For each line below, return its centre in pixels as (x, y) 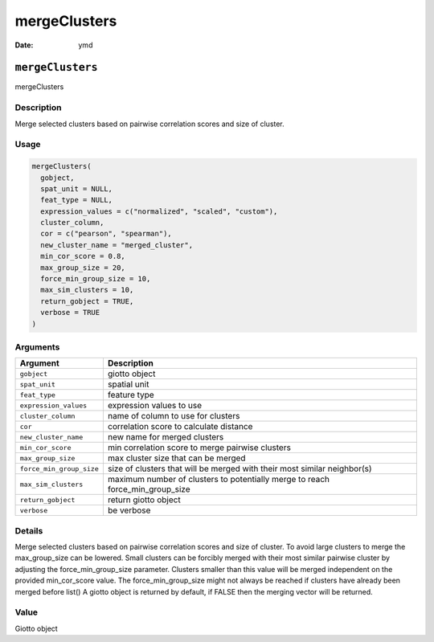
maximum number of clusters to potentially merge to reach (218, 480)
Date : (24, 45)
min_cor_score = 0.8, (83, 256)
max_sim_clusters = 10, (87, 290)
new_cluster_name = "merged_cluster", (117, 245)
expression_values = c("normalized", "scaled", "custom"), (159, 211)
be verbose (129, 510)
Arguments (37, 347)
